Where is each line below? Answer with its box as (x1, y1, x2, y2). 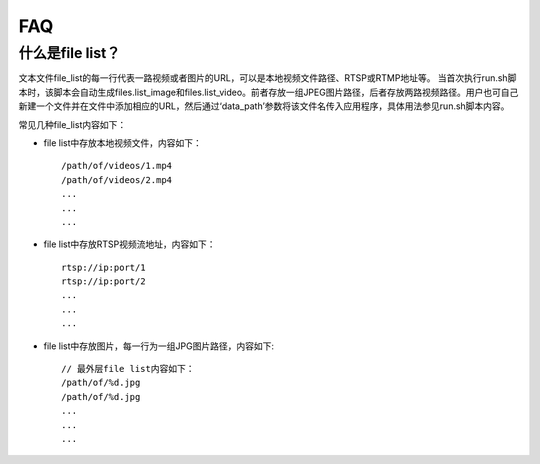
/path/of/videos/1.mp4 (61, 160, 173, 172)
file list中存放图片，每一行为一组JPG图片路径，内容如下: (43, 340, 275, 352)
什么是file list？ (18, 44, 121, 62)
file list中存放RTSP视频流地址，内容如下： (43, 238, 216, 250)
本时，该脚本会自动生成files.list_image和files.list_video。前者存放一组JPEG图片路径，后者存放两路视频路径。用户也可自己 (18, 86, 519, 98)
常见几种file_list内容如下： (18, 118, 127, 130)
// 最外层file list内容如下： (61, 363, 195, 375)
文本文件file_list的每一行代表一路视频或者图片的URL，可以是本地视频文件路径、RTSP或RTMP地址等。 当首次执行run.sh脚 (18, 72, 517, 84)
